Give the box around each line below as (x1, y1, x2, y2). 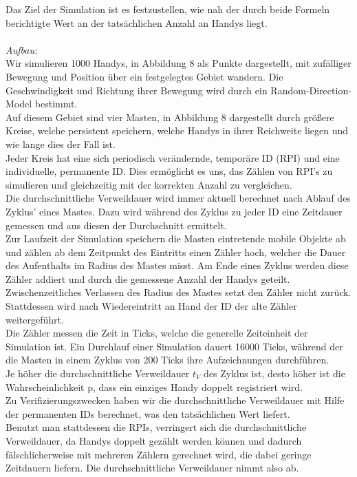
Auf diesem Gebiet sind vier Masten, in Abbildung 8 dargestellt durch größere (6, 109, 334, 124)
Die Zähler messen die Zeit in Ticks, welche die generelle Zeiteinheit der (6, 326, 308, 340)
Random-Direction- (270, 83, 351, 97)
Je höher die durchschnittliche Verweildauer (6, 366, 190, 381)
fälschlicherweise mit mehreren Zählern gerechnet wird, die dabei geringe (6, 447, 312, 461)
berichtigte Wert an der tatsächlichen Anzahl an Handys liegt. (6, 15, 268, 30)
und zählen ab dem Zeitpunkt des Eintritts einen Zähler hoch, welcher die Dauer (6, 244, 346, 259)
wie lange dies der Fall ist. (6, 136, 116, 151)
